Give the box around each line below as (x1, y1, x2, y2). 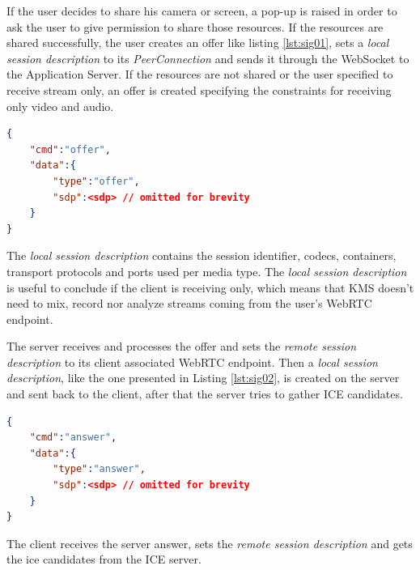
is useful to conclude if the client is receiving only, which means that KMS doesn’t (6, 279, 414, 296)
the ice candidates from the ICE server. (6, 551, 202, 568)
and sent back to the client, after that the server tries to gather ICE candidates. (6, 385, 403, 402)
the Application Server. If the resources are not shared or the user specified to (6, 66, 393, 83)
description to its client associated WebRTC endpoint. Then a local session (6, 353, 378, 370)
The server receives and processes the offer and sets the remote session (6, 338, 357, 355)
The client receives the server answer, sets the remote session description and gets (6, 534, 413, 551)
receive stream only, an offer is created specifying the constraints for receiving (6, 81, 392, 98)
